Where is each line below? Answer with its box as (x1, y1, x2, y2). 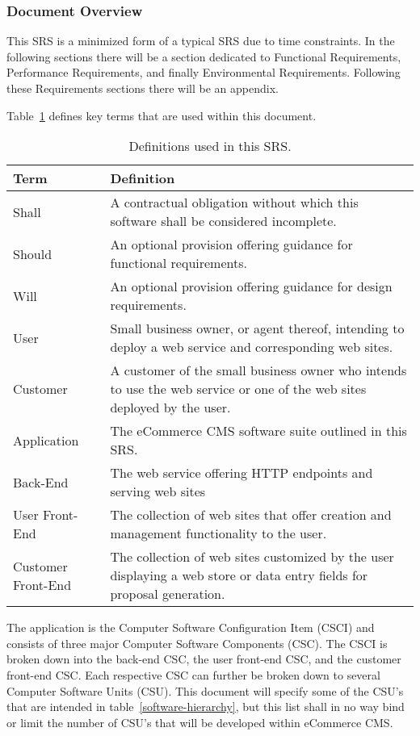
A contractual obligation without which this (110, 193, 359, 212)
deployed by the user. (110, 398, 231, 417)
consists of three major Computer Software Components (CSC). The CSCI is (6, 634, 388, 651)
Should (13, 244, 52, 263)
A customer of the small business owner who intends (110, 361, 407, 380)
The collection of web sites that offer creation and (110, 505, 392, 525)
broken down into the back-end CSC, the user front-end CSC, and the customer (6, 650, 401, 667)
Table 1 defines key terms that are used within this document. (6, 107, 317, 123)
